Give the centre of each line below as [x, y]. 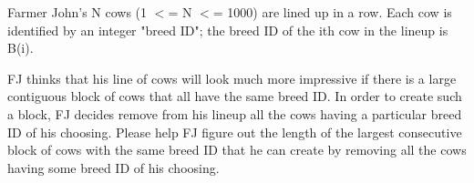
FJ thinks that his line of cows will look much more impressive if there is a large [232, 78]
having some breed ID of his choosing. [113, 167]
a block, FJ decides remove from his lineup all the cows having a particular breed [235, 113]
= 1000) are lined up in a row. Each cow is [332, 12]
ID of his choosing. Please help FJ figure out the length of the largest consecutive [235, 132]
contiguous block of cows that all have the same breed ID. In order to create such [235, 96]
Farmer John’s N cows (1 [77, 12]
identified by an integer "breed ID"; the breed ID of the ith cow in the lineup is [228, 30]
